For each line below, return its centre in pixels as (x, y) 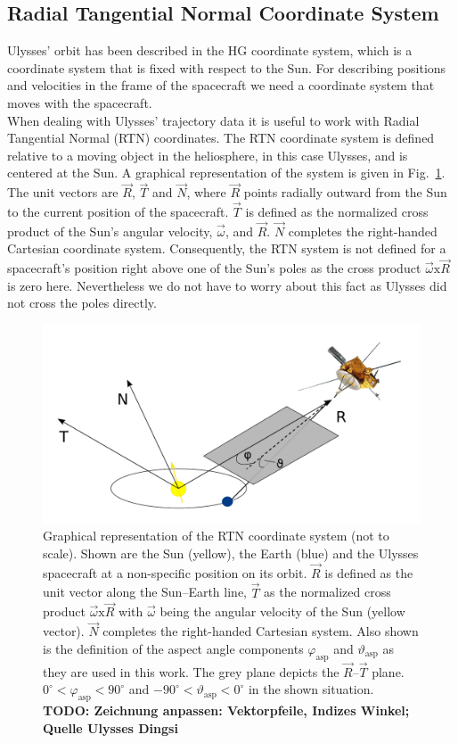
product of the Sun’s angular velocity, (110, 231)
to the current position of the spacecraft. (118, 211)
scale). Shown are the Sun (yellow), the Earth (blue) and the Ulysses (231, 553)
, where (206, 192)
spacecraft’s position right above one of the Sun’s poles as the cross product (214, 268)
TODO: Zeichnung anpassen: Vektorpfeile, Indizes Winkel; (226, 710)
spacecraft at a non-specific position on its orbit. (175, 572)
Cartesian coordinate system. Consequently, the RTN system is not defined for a (227, 248)
